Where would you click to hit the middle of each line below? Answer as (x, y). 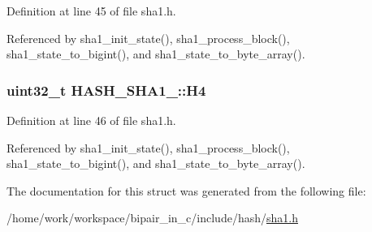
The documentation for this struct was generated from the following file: (186, 190)
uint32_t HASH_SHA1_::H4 (106, 90)
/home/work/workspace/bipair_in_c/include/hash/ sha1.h (152, 218)
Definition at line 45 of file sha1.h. (91, 11)
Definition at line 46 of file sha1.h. (91, 120)
